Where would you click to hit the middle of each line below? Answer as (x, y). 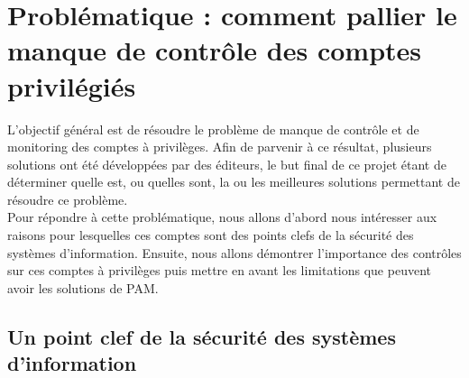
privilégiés (72, 85)
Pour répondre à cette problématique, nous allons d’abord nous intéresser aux (222, 217)
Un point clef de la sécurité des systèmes (202, 336)
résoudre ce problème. (68, 199)
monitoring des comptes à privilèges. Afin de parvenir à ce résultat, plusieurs (220, 147)
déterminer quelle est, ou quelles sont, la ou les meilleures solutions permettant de (234, 182)
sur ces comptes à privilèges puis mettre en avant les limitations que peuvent (219, 270)
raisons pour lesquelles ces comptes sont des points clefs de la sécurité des (211, 235)
